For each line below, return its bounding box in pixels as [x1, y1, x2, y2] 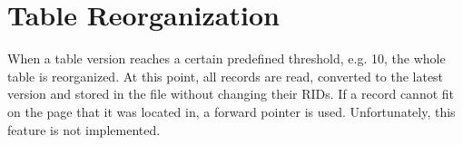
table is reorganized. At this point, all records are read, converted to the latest [7, 66, 444, 85]
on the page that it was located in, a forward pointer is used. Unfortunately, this [7, 101, 456, 121]
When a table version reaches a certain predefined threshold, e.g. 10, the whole [7, 49, 446, 68]
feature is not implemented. [7, 120, 161, 139]
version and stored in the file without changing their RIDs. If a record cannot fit [7, 84, 455, 103]
